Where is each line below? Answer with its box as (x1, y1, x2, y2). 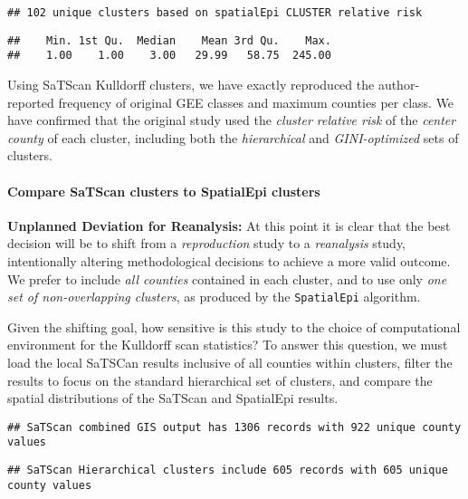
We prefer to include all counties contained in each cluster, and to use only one (7, 269, 447, 288)
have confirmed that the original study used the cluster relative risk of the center (7, 110, 456, 130)
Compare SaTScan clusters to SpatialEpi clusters (7, 181, 320, 200)
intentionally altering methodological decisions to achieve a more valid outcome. (7, 251, 451, 270)
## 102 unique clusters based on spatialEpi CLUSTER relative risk (7, 6, 423, 19)
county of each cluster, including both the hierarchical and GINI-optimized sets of (7, 128, 459, 147)
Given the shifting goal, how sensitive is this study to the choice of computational (7, 317, 461, 336)
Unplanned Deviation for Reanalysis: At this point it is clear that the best (7, 216, 451, 235)
